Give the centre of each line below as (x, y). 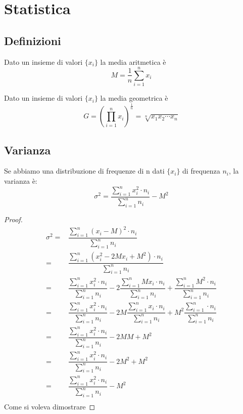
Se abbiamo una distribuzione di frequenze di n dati (84, 171)
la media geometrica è (134, 98)
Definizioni (33, 40)
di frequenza (201, 171)
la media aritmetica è (133, 61)
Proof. (13, 219)
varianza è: (21, 181)
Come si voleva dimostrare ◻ (50, 406)
